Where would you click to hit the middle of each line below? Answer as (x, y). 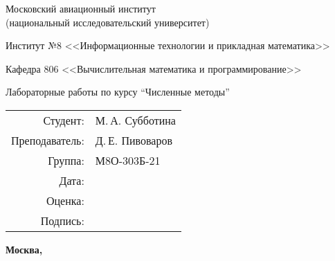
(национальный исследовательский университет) (108, 22)
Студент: (64, 120)
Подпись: (62, 220)
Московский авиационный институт (81, 8)
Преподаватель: (48, 140)
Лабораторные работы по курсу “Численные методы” (118, 92)
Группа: (66, 160)
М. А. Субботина (135, 120)
